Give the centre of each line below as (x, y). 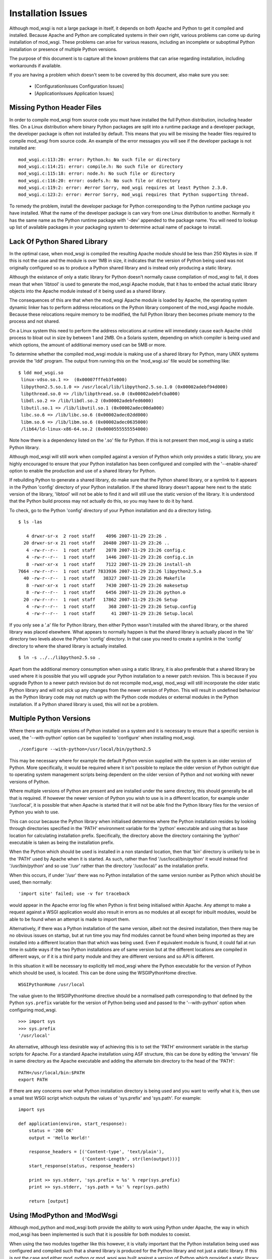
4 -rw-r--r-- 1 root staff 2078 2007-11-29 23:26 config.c (106, 550)
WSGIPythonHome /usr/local (52, 984)
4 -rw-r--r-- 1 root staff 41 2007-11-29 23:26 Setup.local (110, 614)
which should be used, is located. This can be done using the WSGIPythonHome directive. (103, 973)
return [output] (49, 1201)
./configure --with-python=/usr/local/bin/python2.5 (85, 749)
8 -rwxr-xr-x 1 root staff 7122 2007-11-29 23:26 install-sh (108, 564)
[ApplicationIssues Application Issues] (74, 93)
